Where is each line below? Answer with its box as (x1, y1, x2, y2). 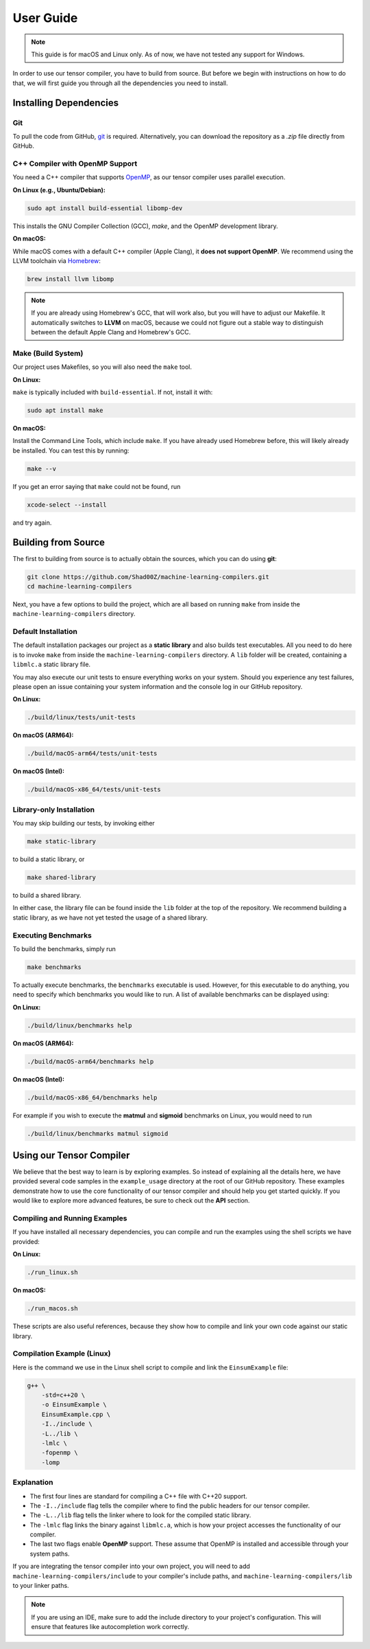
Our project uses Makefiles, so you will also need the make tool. (12, 363, 192, 371)
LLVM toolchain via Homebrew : (12, 256, 101, 264)
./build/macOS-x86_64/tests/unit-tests (27, 786, 161, 793)
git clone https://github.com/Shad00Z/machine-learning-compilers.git (27, 573, 270, 580)
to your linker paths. (12, 1582, 69, 1590)
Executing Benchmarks (12, 931, 92, 940)
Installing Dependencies (12, 97, 119, 109)
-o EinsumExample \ (41, 1401, 108, 1409)
